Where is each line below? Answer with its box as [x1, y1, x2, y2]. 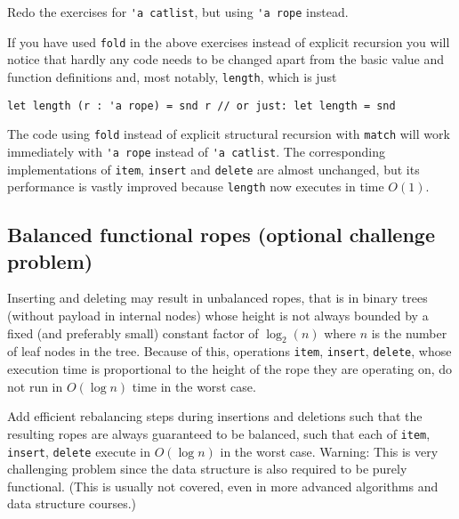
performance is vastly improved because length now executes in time [7, 177, 384, 196]
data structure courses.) [7, 494, 137, 513]
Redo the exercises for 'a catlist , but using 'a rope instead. [7, 3, 349, 20]
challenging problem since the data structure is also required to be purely [7, 459, 407, 478]
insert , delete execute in [7, 442, 150, 460]
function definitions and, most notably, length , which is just [7, 67, 337, 85]
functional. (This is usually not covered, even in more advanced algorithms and [7, 476, 439, 495]
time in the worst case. [132, 377, 256, 395]
